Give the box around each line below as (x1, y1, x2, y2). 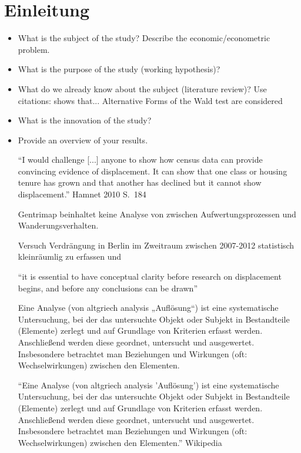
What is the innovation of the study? (18, 114, 152, 126)
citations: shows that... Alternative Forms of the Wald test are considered (18, 94, 283, 106)
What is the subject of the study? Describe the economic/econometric (18, 32, 270, 44)
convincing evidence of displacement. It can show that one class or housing (18, 165, 287, 177)
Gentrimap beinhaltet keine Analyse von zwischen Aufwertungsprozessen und (18, 207, 296, 220)
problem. (18, 43, 50, 55)
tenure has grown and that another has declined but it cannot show (18, 176, 262, 189)
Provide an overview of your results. (18, 133, 148, 146)
